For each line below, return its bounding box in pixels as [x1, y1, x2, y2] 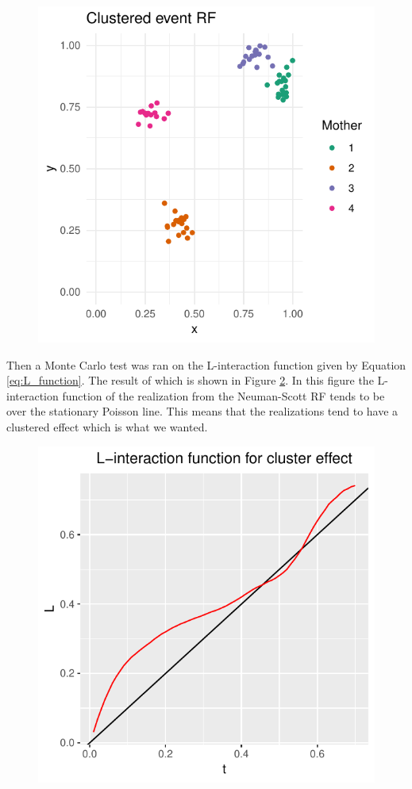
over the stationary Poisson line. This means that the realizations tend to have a [6, 403, 399, 419]
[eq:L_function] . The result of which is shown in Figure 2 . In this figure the [6, 372, 374, 389]
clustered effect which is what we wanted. [6, 418, 208, 435]
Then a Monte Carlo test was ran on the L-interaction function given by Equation [6, 356, 406, 373]
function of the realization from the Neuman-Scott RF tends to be [62, 387, 385, 404]
